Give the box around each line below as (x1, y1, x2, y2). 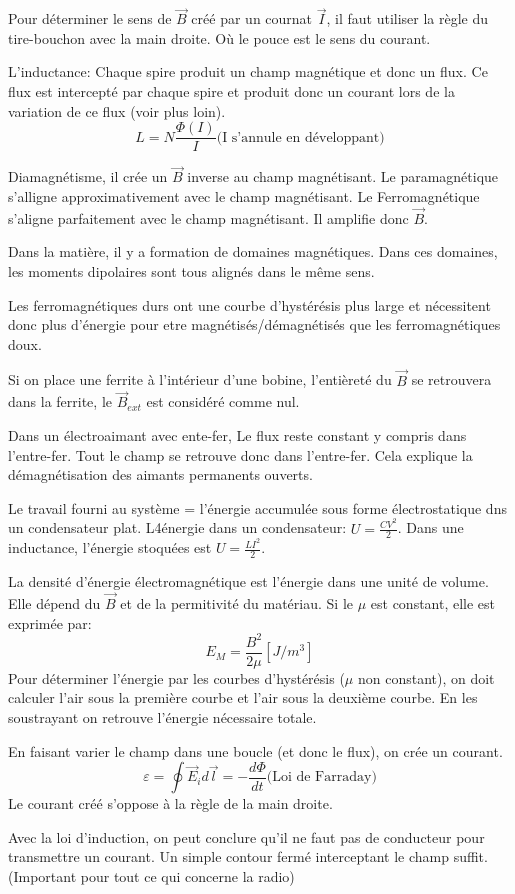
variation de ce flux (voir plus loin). (8, 100, 226, 121)
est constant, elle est (370, 593, 496, 614)
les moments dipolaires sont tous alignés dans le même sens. (8, 261, 375, 282)
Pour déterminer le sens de (8, 8, 172, 29)
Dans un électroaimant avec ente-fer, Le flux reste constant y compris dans (8, 425, 467, 446)
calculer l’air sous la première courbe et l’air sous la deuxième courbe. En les (8, 687, 478, 708)
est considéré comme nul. (146, 391, 300, 412)
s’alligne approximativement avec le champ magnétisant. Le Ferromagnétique (8, 186, 480, 207)
